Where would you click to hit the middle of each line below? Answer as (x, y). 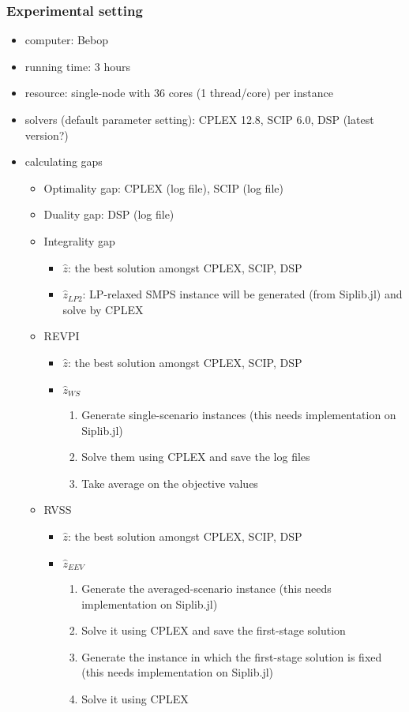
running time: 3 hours (77, 66)
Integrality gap (79, 240)
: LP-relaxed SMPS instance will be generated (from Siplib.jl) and (242, 294)
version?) (47, 135)
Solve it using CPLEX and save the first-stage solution (214, 630)
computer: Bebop (67, 40)
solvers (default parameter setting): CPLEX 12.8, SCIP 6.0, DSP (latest (199, 119)
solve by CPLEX (103, 309)
